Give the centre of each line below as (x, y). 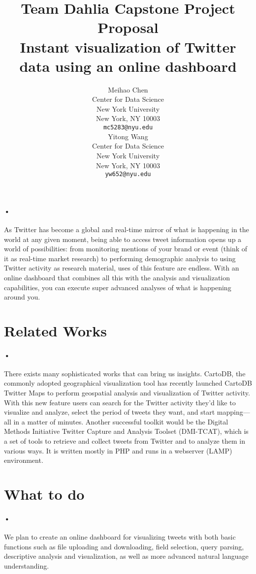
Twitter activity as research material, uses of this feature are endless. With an (122, 268)
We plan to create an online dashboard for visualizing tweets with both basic (120, 536)
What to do (44, 494)
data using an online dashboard (128, 66)
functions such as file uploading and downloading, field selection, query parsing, (124, 546)
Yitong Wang (128, 136)
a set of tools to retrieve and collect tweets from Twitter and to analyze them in (125, 441)
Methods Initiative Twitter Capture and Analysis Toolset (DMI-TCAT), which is (126, 431)
